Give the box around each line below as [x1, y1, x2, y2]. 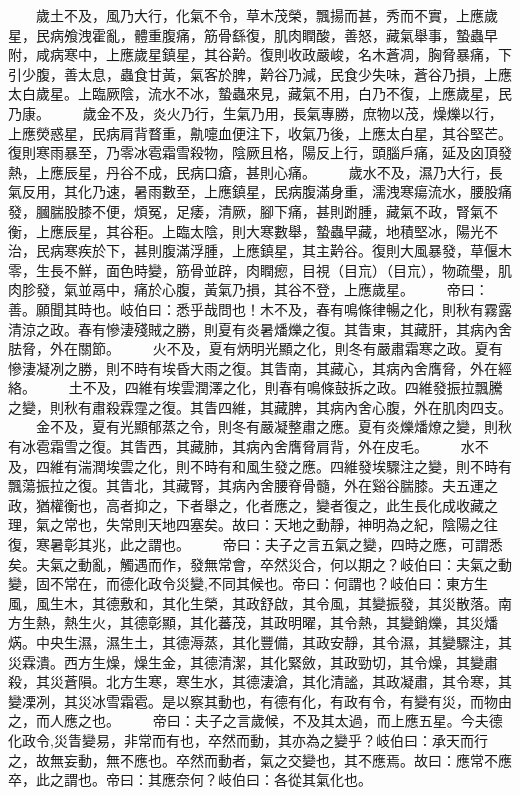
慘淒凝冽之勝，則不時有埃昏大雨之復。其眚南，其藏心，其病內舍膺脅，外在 [8, 357, 498, 378]
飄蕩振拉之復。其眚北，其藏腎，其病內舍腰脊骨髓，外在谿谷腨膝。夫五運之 [8, 475, 498, 496]
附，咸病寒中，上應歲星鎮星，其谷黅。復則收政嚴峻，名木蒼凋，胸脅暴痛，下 [8, 44, 512, 65]
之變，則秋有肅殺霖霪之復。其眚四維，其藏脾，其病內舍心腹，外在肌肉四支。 [8, 396, 512, 417]
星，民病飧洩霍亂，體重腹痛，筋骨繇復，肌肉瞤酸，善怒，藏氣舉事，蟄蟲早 [8, 24, 498, 45]
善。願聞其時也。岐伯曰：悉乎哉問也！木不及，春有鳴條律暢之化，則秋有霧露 [8, 298, 512, 319]
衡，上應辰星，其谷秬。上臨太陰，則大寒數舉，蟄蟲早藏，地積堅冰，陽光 [8, 220, 484, 241]
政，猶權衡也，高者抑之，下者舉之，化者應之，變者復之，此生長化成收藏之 [8, 494, 498, 515]
